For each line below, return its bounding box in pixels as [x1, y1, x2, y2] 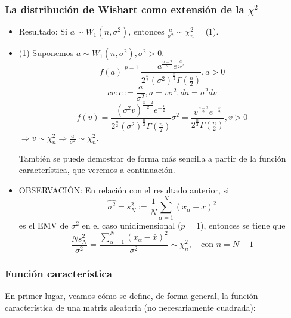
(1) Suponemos [18, 47, 74, 59]
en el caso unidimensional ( [82, 218, 181, 231]
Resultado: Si [18, 25, 67, 38]
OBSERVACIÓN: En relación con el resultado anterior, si [18, 184, 230, 196]
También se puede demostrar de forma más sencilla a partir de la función [18, 152, 286, 164]
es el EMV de [18, 218, 69, 231]
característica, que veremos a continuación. [18, 163, 175, 176]
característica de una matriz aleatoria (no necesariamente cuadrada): [5, 301, 256, 313]
